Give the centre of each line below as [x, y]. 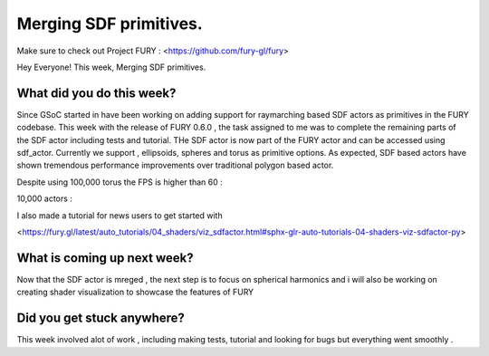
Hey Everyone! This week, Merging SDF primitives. [111, 67]
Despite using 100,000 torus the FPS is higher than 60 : [120, 182]
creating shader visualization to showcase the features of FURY [135, 292]
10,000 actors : [44, 198]
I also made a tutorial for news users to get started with [120, 215]
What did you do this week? [96, 93]
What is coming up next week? [105, 258]
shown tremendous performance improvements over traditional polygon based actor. [175, 165]
